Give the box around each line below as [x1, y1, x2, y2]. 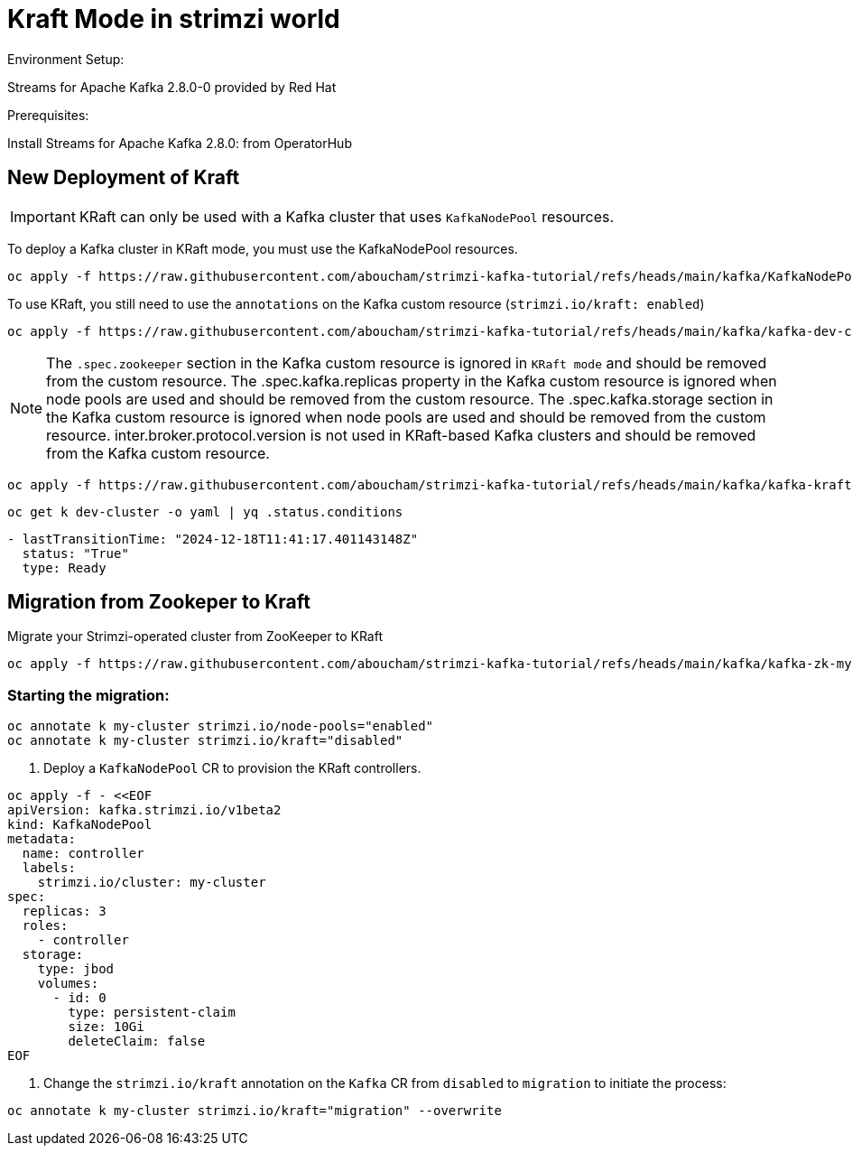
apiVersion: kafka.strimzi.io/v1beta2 [7, 803, 282, 818]
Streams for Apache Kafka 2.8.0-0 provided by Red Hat [7, 79, 337, 95]
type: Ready [22, 560, 106, 575]
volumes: [37, 976, 99, 991]
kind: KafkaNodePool [7, 817, 153, 832]
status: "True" [22, 545, 129, 561]
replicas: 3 [22, 904, 106, 919]
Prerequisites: [7, 107, 89, 123]
